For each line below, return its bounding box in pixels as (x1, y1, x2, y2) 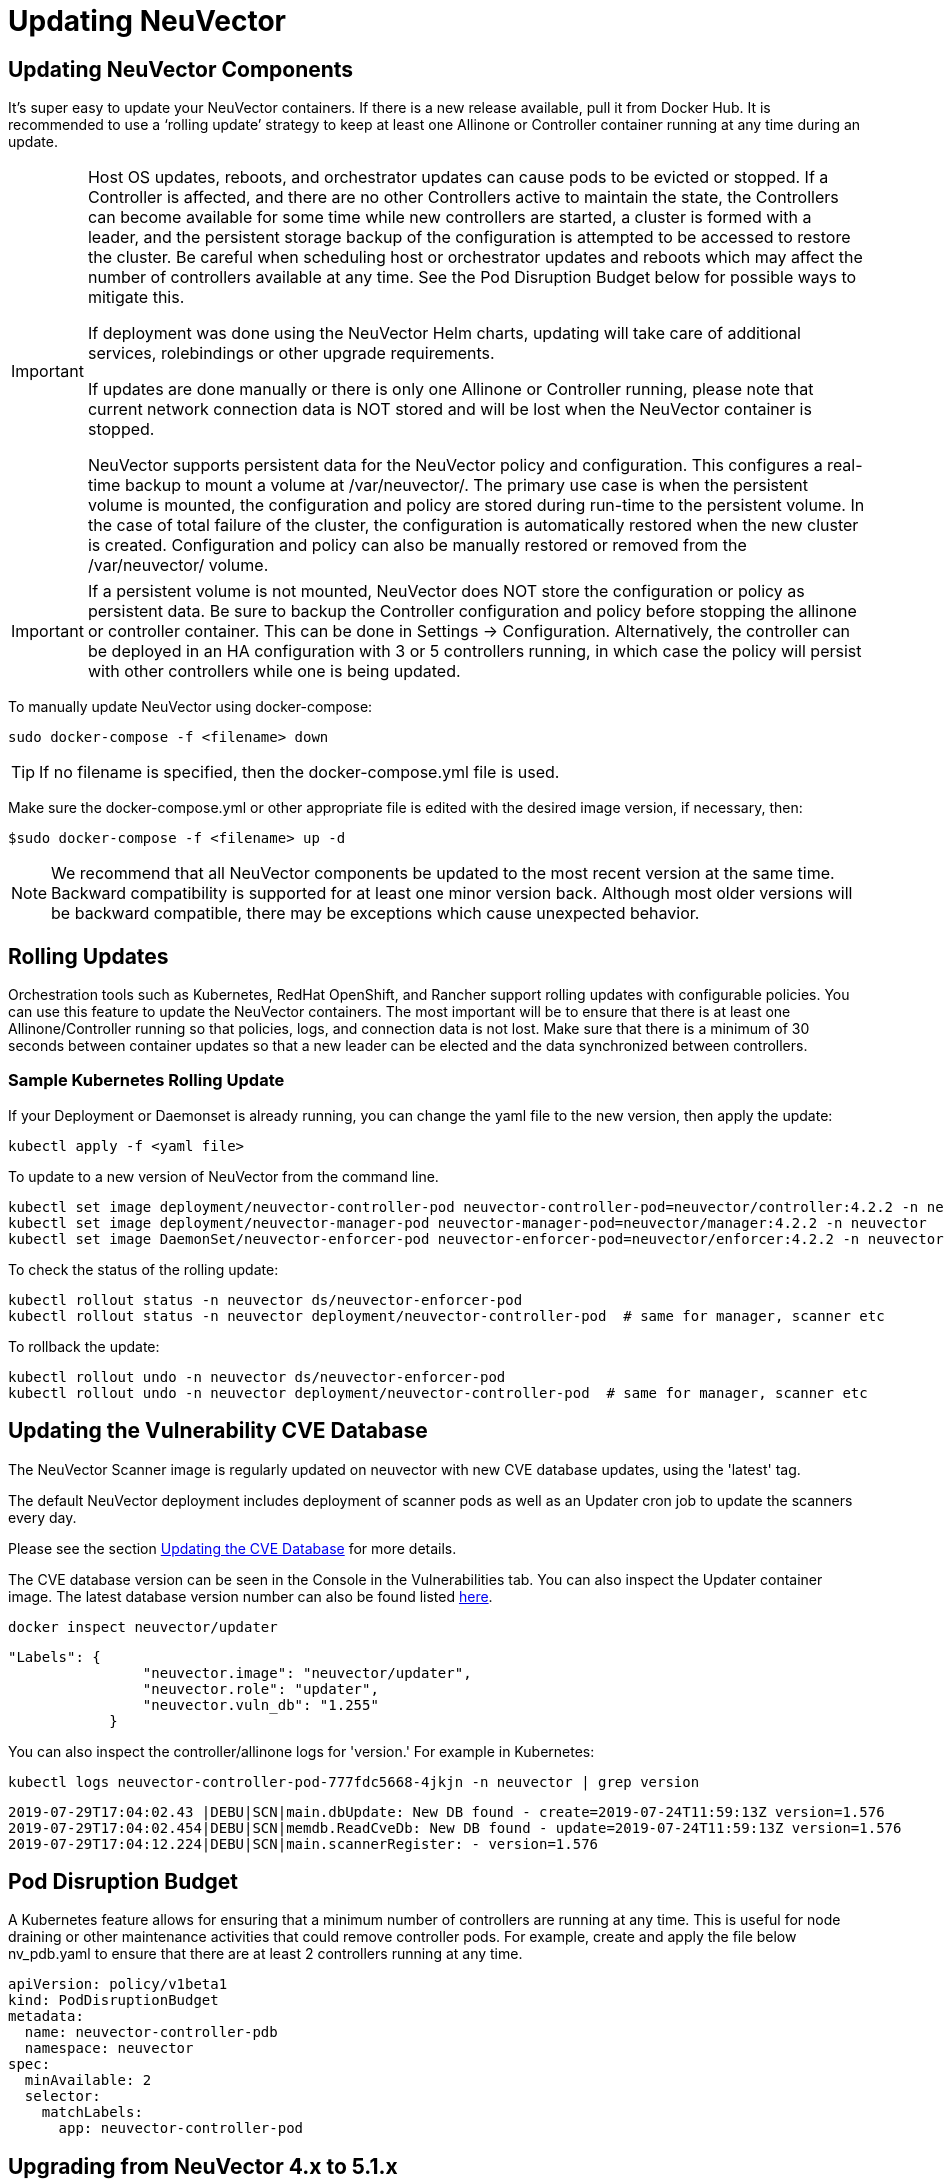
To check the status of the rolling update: (8, 1260, 279, 1278)
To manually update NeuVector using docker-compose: (8, 698, 373, 716)
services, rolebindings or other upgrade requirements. (87, 343, 495, 364)
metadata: (8, 2008, 84, 2025)
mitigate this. (87, 287, 185, 308)
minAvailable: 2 (24, 2072, 152, 2089)
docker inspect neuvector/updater (8, 1618, 278, 1635)
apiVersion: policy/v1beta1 (8, 1976, 228, 1993)
